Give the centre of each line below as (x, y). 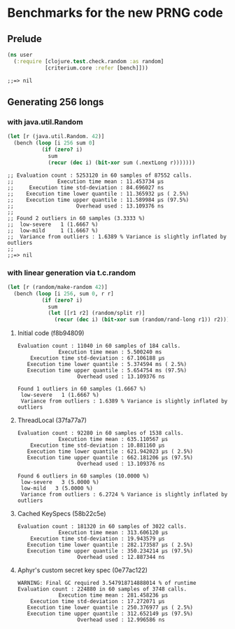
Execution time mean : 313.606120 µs (113, 533)
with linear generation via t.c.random (72, 273)
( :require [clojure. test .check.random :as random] (89, 61)
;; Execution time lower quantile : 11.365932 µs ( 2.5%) (98, 194)
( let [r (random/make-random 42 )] (58, 287)
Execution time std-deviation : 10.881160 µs (98, 446)
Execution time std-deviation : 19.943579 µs (98, 539)
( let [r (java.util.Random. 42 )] (56, 137)
